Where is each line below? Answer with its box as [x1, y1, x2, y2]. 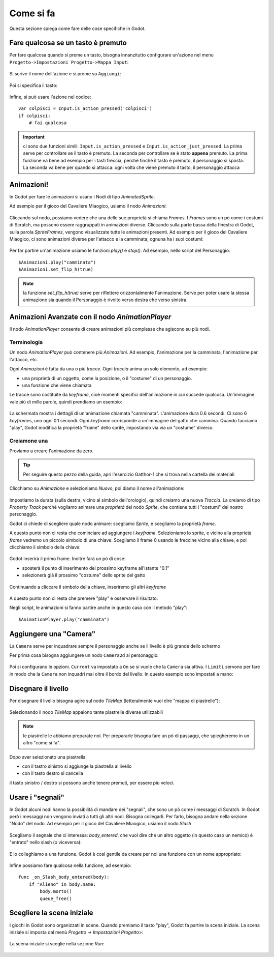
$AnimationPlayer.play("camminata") [18, 616, 110, 622]
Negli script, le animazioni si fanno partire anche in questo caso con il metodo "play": [9, 604, 188, 611]
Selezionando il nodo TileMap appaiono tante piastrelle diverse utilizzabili [9, 709, 163, 715]
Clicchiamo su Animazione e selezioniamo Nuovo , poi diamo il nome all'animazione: [9, 485, 185, 491]
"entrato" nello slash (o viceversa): [9, 839, 82, 846]
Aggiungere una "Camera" [9, 629, 96, 638]
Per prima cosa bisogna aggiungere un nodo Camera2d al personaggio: [9, 652, 159, 658]
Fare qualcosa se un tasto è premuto [9, 39, 127, 47]
